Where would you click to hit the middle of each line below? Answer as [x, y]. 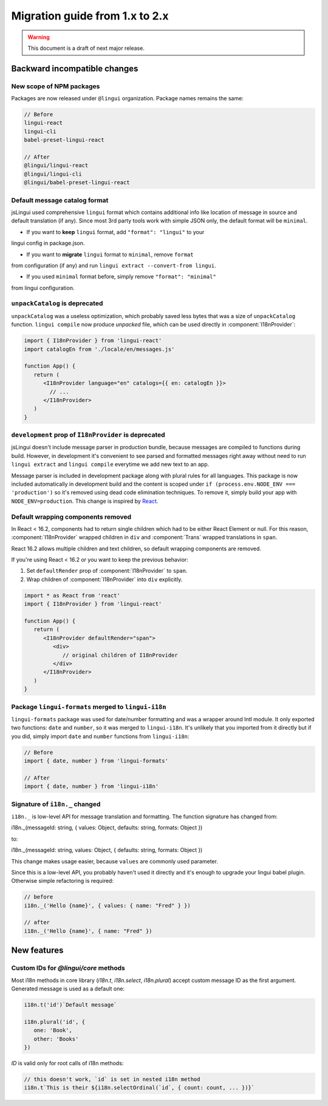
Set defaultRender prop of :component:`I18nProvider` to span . [107, 571]
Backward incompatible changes [75, 68]
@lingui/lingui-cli [53, 174]
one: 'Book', [53, 1030]
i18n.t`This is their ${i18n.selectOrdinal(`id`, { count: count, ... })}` [139, 1088]
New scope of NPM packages [56, 86]
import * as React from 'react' [72, 595]
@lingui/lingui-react [56, 165]
